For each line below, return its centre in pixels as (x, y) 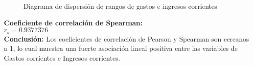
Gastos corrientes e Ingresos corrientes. (62, 57)
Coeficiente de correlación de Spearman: (73, 22)
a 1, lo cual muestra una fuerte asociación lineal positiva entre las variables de (121, 48)
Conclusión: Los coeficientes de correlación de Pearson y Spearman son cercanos (126, 38)
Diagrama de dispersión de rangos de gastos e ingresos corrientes (120, 6)
